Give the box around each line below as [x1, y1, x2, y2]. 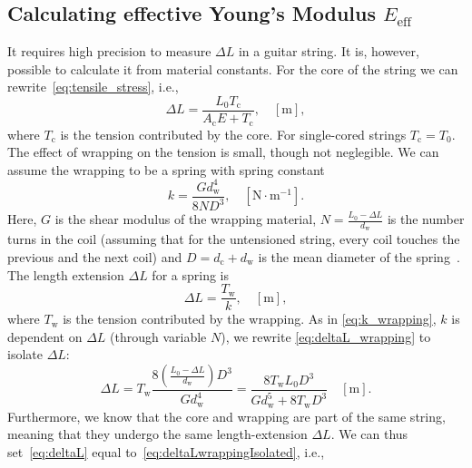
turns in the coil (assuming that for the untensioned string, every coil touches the [7, 229, 460, 249]
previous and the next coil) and [7, 248, 182, 267]
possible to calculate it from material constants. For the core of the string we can [7, 59, 458, 78]
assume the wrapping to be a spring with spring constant [7, 160, 325, 179]
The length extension [7, 265, 124, 284]
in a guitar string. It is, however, [238, 42, 419, 61]
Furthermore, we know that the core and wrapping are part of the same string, [7, 406, 446, 425]
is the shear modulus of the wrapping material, [54, 210, 317, 229]
